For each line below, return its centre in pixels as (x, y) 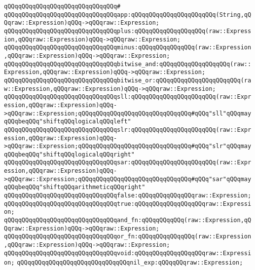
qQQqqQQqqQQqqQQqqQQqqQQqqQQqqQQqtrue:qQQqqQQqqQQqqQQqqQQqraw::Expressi (128, 204)
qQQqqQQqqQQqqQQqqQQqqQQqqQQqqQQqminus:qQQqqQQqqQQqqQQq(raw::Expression (128, 48)
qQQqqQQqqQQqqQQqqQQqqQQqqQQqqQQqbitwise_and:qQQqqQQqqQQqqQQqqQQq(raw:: (128, 64)
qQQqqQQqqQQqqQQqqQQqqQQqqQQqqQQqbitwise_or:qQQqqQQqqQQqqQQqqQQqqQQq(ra (128, 80)
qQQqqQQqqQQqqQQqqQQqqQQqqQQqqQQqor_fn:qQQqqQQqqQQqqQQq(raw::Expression (128, 237)
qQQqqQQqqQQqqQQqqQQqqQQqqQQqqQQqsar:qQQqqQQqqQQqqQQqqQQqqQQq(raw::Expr (128, 163)
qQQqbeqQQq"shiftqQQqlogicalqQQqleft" (68, 122)
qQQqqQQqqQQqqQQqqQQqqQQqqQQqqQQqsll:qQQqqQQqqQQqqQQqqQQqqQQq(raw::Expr (128, 97)
